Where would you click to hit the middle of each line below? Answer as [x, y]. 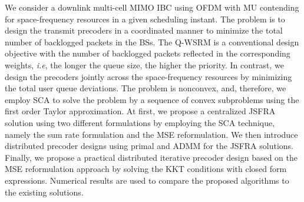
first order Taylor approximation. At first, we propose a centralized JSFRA [140, 111]
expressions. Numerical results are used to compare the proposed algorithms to [147, 180]
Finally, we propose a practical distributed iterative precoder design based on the [151, 157]
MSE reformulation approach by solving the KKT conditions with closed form [146, 169]
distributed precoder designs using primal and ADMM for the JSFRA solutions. [149, 146]
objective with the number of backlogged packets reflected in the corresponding [148, 53]
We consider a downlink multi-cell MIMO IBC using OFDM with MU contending [152, 7]
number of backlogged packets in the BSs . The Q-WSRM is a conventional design [152, 42]
